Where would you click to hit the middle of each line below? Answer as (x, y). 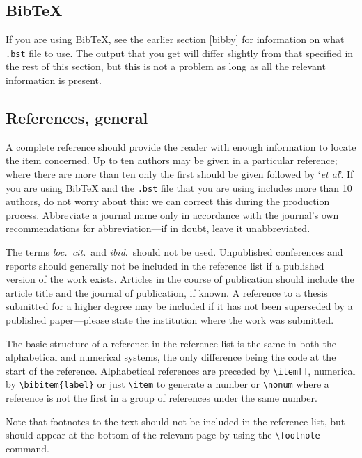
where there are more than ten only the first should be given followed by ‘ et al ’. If (180, 174)
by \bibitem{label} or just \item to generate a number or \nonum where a (167, 384)
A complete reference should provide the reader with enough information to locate (181, 146)
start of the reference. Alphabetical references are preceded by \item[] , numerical (181, 370)
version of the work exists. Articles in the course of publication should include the (180, 279)
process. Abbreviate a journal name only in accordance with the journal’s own (172, 214)
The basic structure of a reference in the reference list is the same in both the (171, 343)
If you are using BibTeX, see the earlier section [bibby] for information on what (175, 39)
